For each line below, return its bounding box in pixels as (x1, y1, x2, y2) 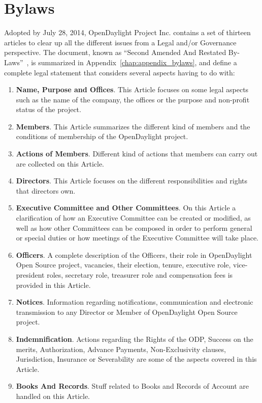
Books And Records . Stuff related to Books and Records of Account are (16, 381, 249, 391)
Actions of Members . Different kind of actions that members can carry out (16, 148, 258, 159)
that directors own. (16, 185, 76, 196)
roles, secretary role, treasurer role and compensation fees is (47, 270, 233, 280)
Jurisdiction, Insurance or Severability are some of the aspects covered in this (16, 354, 257, 364)
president (16, 270, 45, 280)
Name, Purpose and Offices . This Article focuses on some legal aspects (16, 84, 249, 95)
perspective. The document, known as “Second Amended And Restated (4, 47, 226, 58)
